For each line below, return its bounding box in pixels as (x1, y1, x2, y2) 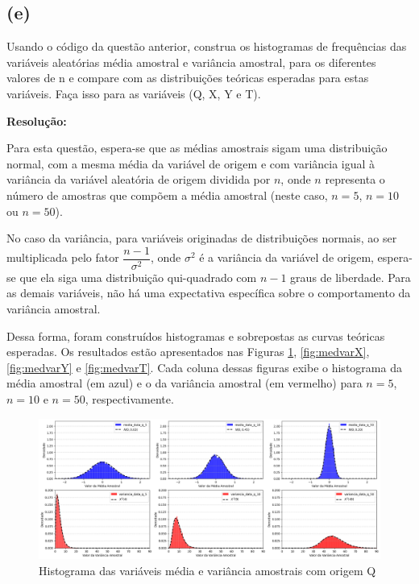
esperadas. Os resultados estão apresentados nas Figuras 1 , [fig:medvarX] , (6, 343, 370, 360)
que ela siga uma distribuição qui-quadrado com (19, 268, 257, 285)
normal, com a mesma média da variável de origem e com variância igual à (6, 155, 375, 172)
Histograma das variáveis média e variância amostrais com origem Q (39, 561, 376, 578)
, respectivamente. (85, 390, 174, 407)
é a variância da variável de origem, (199, 249, 374, 266)
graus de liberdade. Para (290, 268, 411, 285)
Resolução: (6, 112, 67, 129)
